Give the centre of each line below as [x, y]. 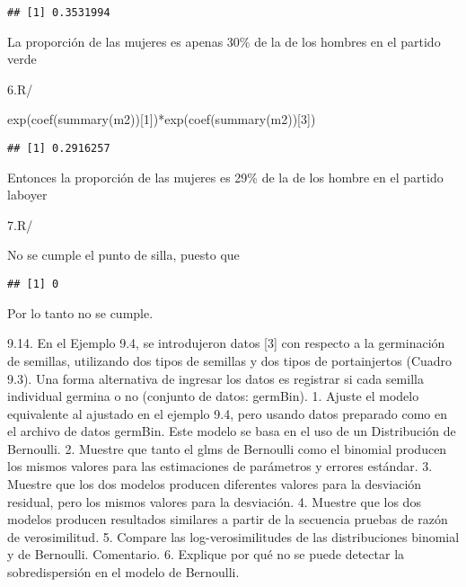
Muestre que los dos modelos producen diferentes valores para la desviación [215, 484]
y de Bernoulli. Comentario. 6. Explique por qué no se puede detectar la [206, 554]
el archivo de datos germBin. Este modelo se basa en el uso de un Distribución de [232, 431]
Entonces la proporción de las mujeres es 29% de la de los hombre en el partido [225, 177]
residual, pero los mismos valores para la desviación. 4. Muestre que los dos [214, 501]
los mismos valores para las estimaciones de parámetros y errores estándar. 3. [220, 466]
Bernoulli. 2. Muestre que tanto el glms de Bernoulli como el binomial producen [227, 448]
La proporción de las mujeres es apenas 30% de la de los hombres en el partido [224, 41]
